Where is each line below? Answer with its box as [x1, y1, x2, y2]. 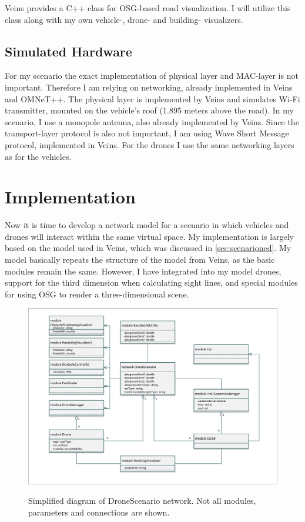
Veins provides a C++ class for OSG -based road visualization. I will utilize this [5, 2, 291, 14]
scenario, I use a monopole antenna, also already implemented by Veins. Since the [5, 115, 299, 128]
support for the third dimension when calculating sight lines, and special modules [5, 276, 298, 289]
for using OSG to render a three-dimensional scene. [5, 287, 189, 300]
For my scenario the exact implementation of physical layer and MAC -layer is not [5, 69, 299, 82]
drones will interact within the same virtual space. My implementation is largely [5, 230, 294, 242]
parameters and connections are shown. [28, 506, 170, 518]
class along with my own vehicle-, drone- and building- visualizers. [5, 13, 243, 25]
